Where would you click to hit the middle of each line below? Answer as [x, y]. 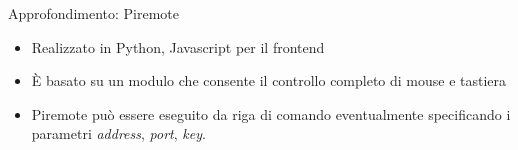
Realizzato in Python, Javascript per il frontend [178, 46]
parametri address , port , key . [118, 133]
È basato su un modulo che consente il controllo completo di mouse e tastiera [269, 80]
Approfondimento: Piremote [94, 13]
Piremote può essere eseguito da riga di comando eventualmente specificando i [271, 113]
